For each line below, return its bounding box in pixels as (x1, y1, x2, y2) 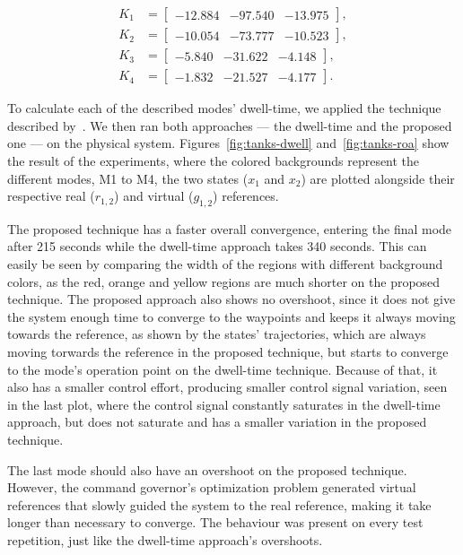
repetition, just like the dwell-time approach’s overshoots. (7, 530, 323, 549)
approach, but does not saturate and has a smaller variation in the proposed (7, 412, 427, 431)
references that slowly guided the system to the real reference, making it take (7, 495, 432, 514)
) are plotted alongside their (301, 169, 455, 187)
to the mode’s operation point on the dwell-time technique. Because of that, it (7, 360, 438, 378)
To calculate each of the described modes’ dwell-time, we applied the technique (7, 99, 441, 117)
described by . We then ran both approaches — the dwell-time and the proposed (7, 116, 452, 134)
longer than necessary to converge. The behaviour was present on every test (7, 513, 424, 532)
